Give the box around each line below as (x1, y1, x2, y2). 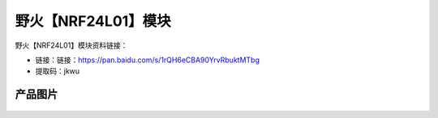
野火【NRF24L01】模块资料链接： (15, 40, 128, 50)
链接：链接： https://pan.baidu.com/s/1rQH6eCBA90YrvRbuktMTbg (35, 55, 260, 65)
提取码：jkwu (35, 66, 80, 76)
